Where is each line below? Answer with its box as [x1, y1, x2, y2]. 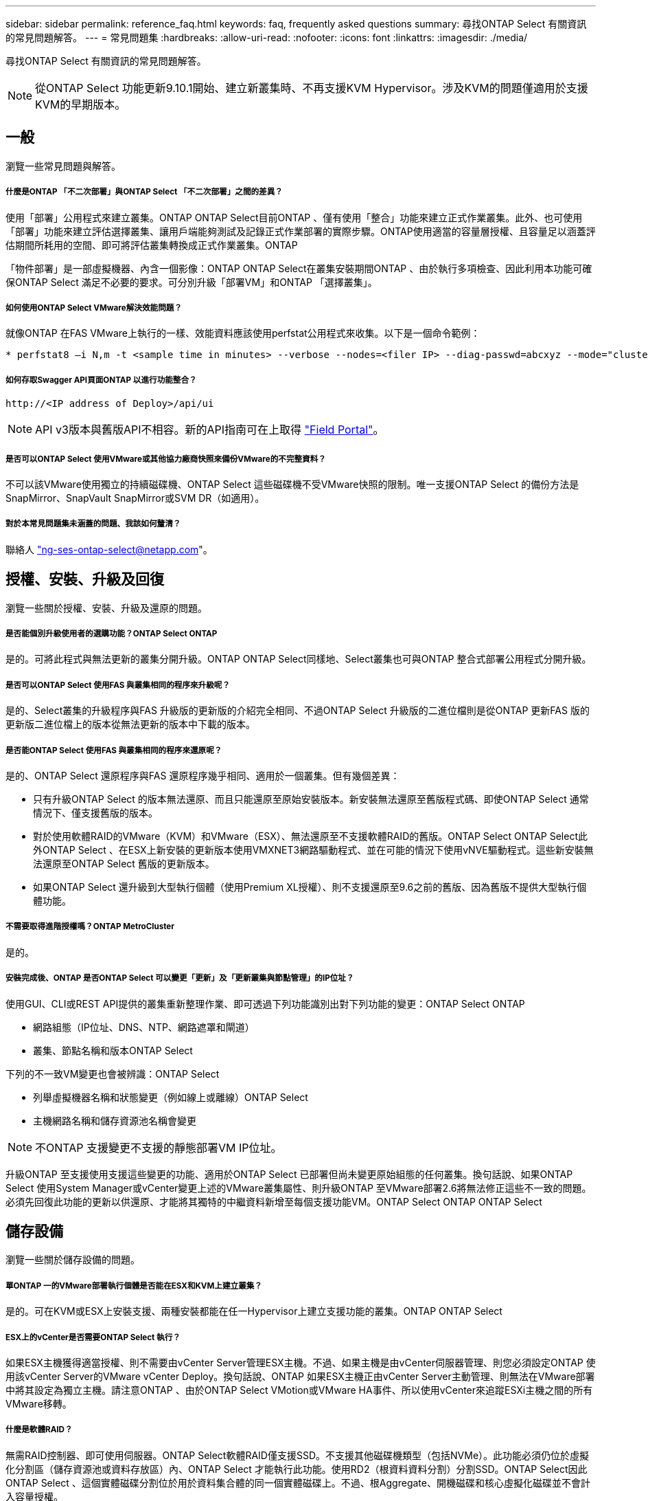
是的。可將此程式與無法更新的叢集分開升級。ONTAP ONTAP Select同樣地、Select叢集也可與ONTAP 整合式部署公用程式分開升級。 [5, 653, 592, 665]
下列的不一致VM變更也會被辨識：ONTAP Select [5, 1067, 220, 1080]
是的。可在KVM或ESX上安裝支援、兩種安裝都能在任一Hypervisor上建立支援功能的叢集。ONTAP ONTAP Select [5, 1305, 502, 1317]
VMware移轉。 [5, 1397, 72, 1410]
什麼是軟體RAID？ [5, 1425, 73, 1435]
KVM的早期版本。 [35, 98, 126, 111]
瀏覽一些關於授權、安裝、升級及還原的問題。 [5, 601, 207, 614]
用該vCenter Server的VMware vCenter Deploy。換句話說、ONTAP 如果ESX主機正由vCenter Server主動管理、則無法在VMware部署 [5, 1370, 595, 1382]
